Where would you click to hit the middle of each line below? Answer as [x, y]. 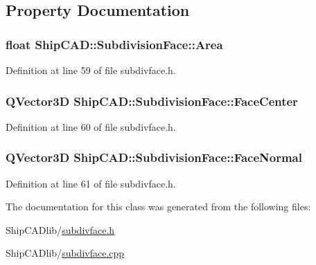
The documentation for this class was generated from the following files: [158, 207]
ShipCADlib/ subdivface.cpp [65, 253]
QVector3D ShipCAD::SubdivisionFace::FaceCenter [152, 101]
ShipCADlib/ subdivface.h [60, 229]
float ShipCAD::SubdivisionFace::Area [114, 44]
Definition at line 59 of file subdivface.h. [91, 70]
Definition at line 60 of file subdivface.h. [91, 126]
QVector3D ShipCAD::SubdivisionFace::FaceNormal [154, 157]
